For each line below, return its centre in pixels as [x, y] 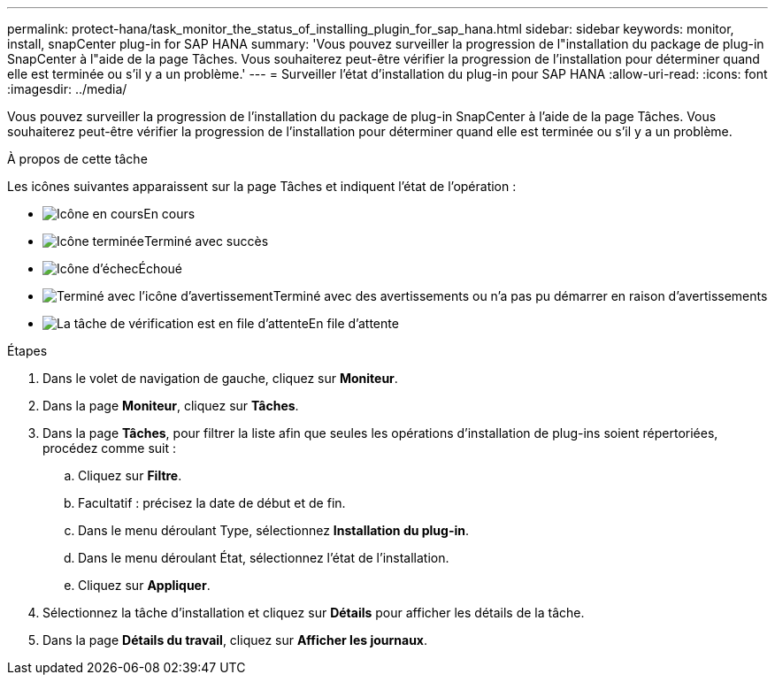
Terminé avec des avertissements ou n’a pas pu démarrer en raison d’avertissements [520, 296]
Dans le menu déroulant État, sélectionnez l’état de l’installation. [264, 558]
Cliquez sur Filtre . [130, 475]
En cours [169, 214]
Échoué [161, 268]
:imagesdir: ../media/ [67, 89]
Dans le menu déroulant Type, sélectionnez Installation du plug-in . [274, 530]
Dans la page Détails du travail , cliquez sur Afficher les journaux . [235, 640]
